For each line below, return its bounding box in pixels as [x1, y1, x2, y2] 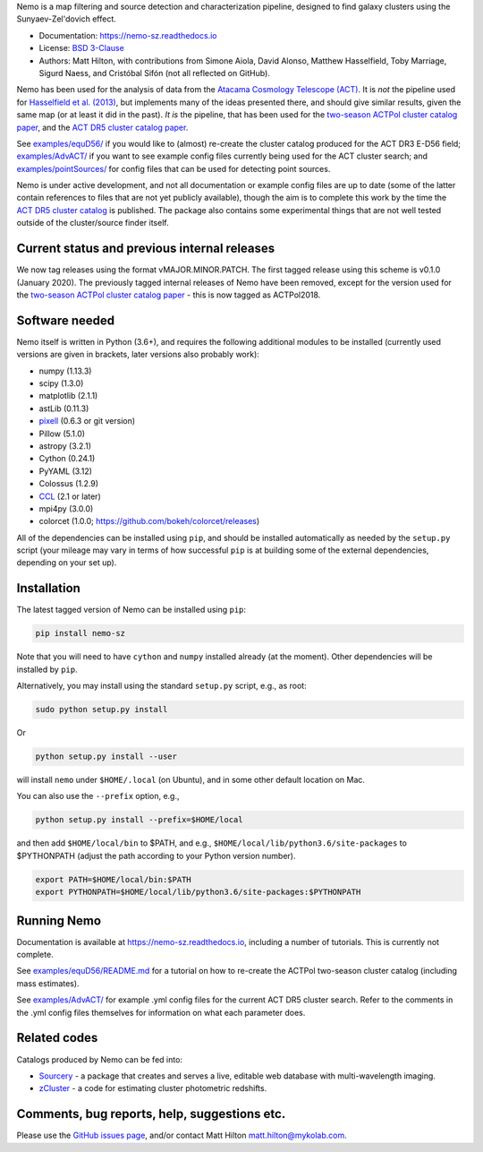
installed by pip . [16, 664, 78, 675]
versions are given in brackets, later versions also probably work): [16, 349, 259, 360]
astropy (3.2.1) [38, 440, 92, 451]
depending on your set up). [16, 557, 117, 568]
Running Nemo [16, 913, 102, 928]
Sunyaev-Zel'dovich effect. [16, 13, 116, 24]
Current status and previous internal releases [16, 241, 275, 256]
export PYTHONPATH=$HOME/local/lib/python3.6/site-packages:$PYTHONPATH [35, 887, 361, 898]
